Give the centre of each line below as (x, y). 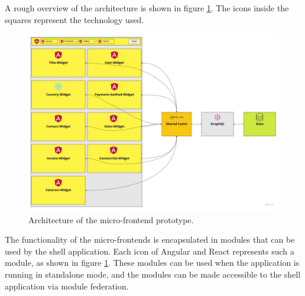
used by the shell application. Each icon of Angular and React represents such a (150, 251)
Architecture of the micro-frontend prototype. (111, 219)
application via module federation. (67, 286)
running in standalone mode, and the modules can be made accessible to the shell (153, 274)
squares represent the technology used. (74, 19)
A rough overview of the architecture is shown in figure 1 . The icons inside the (147, 8)
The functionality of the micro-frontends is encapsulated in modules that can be (150, 239)
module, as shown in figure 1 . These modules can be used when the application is (152, 263)
